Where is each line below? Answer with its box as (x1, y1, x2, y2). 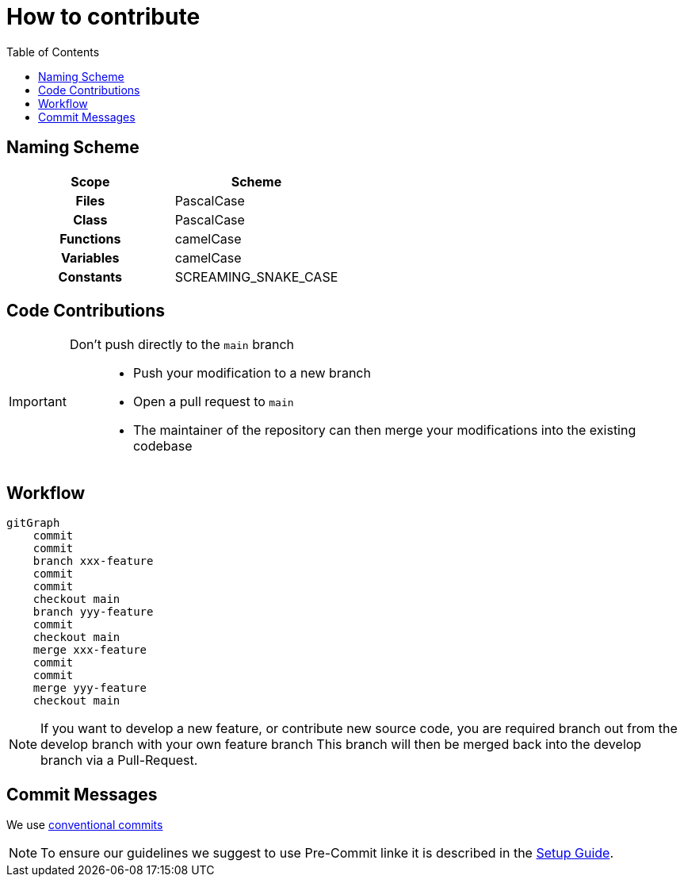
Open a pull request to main (132, 394, 294, 410)
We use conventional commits (6, 818, 163, 832)
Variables (61, 249, 120, 266)
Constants (58, 268, 123, 285)
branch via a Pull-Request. (40, 752, 198, 769)
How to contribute (6, 3, 201, 30)
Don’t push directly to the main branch (69, 336, 294, 353)
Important (9, 394, 67, 410)
